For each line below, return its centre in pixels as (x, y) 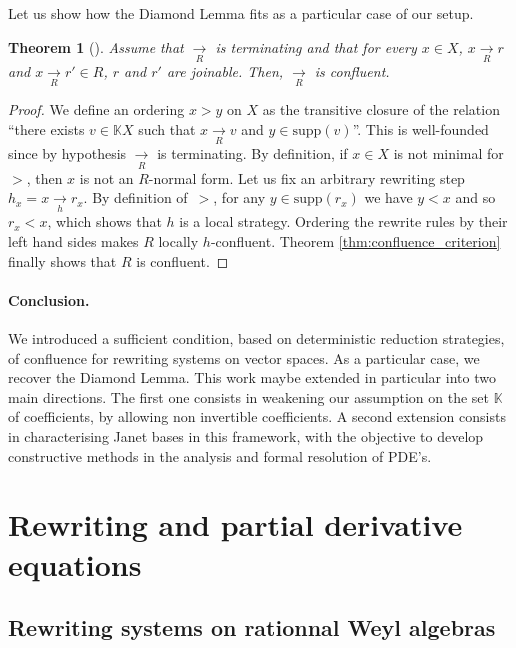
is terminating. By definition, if (252, 153)
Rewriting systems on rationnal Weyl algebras (252, 627)
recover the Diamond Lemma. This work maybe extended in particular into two (252, 377)
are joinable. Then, (225, 70)
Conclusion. (49, 299)
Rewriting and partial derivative (235, 524)
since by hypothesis (67, 153)
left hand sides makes (73, 241)
